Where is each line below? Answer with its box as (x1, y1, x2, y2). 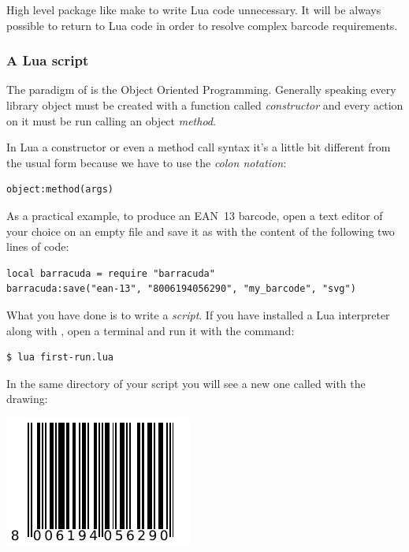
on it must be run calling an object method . (6, 112, 216, 129)
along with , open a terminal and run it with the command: (6, 322, 295, 338)
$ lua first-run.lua (6, 352, 114, 364)
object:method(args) (6, 184, 114, 196)
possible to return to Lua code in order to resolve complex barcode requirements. (6, 17, 398, 33)
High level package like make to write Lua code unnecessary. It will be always (6, 2, 381, 17)
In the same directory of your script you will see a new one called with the (6, 375, 366, 391)
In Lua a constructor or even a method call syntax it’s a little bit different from (6, 139, 391, 155)
